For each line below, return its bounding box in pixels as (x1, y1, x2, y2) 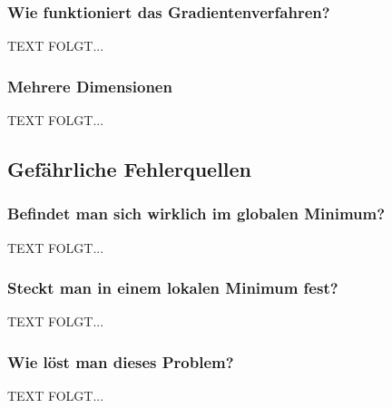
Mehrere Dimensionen (7, 74, 172, 97)
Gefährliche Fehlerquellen (7, 155, 252, 183)
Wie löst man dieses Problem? (7, 350, 234, 373)
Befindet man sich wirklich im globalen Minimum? (7, 202, 386, 225)
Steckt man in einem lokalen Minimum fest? (7, 277, 338, 299)
